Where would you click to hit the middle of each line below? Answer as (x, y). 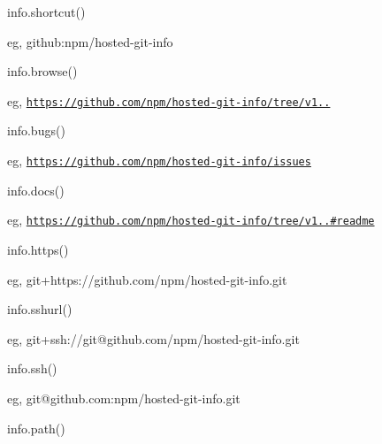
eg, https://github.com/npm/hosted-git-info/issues (159, 161)
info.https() (38, 249)
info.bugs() (36, 130)
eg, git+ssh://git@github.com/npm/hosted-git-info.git (153, 338)
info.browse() (42, 71)
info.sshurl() (40, 309)
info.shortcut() (46, 11)
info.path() (36, 428)
